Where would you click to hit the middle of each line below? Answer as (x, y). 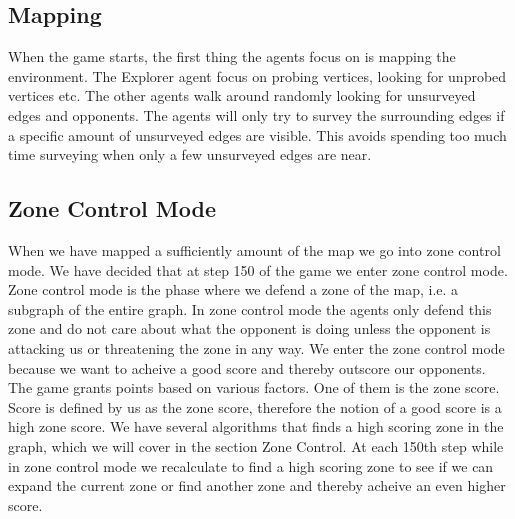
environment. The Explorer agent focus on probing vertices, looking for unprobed (257, 75)
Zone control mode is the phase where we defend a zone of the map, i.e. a (233, 289)
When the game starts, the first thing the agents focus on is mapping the (232, 56)
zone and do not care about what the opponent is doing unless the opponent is (249, 328)
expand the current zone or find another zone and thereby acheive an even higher (257, 485)
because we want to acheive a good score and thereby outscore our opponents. (247, 367)
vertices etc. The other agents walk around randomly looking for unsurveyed (242, 95)
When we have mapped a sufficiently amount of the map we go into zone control (254, 249)
